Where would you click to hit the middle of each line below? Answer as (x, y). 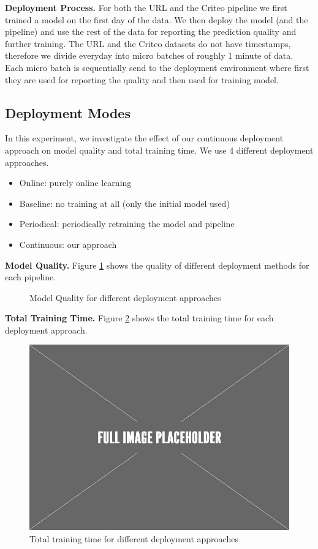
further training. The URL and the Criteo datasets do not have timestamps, (148, 43)
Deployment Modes (68, 112)
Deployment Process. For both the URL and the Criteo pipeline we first (146, 7)
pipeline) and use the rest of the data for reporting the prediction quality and (151, 32)
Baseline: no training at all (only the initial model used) (124, 203)
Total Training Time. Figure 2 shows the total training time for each (139, 318)
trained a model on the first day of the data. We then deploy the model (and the (157, 19)
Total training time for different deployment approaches (134, 538)
